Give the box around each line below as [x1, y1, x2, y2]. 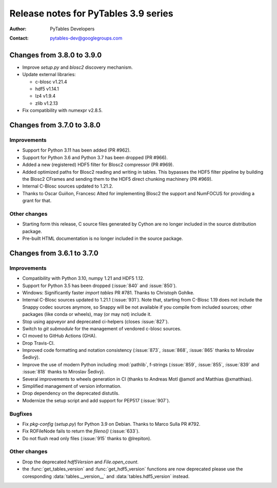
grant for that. [22, 198, 52, 204]
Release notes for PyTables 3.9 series [9, 8, 174, 19]
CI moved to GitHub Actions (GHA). [22, 333, 97, 339]
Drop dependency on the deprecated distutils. [22, 390, 120, 397]
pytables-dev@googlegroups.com [50, 35, 123, 41]
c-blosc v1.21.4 [35, 79, 68, 85]
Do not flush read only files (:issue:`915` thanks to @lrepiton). [22, 435, 151, 441]
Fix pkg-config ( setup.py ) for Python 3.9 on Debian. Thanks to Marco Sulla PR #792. [22, 421, 201, 427]
